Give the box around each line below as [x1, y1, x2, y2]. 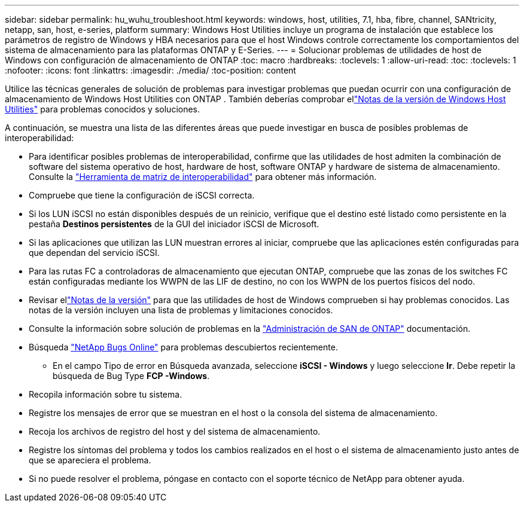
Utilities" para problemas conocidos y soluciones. [5, 104, 200, 114]
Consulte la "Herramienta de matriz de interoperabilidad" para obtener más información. [29, 172, 377, 182]
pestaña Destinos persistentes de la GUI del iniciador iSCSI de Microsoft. [29, 219, 319, 229]
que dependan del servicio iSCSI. [29, 248, 160, 258]
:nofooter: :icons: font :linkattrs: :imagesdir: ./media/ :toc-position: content [5, 65, 296, 75]
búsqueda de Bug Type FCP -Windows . [53, 371, 210, 381]
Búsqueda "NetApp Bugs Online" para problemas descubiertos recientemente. [29, 342, 338, 352]
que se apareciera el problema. [29, 455, 151, 465]
